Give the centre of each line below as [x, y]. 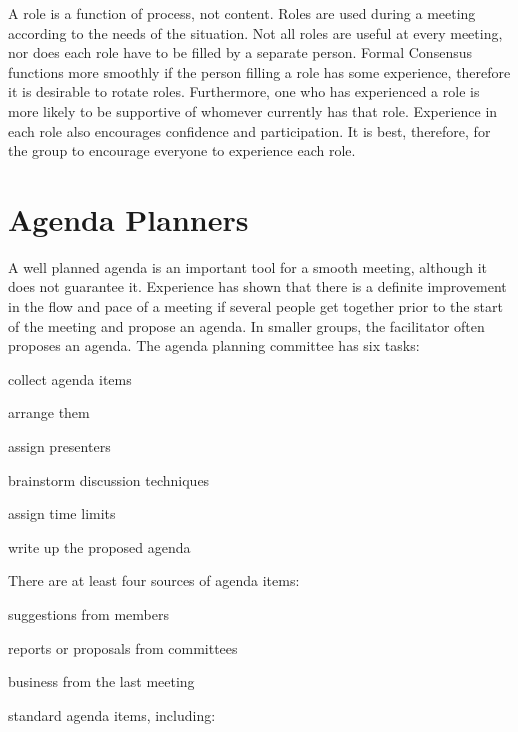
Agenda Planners [128, 218]
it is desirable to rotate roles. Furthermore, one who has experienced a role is [244, 91]
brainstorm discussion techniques [109, 479]
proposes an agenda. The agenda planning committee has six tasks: [214, 345]
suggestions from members [88, 614]
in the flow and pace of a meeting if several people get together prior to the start [255, 306]
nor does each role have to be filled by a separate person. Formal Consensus [240, 52]
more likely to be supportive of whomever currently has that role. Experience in [253, 110]
